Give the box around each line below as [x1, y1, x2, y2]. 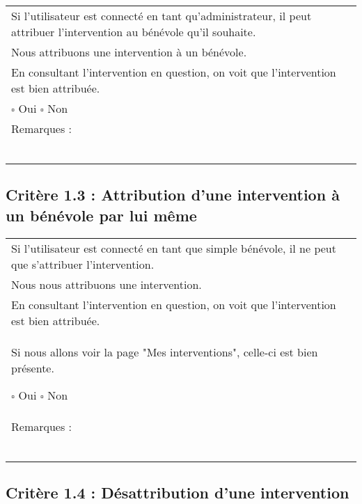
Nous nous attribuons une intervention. [11, 276, 202, 292]
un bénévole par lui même [6, 204, 197, 226]
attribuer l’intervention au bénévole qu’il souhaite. [11, 24, 256, 40]
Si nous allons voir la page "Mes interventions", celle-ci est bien [11, 343, 318, 360]
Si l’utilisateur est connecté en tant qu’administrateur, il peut [11, 8, 312, 24]
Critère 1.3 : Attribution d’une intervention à [6, 184, 340, 205]
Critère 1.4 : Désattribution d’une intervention [6, 481, 349, 503]
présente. [11, 359, 54, 376]
